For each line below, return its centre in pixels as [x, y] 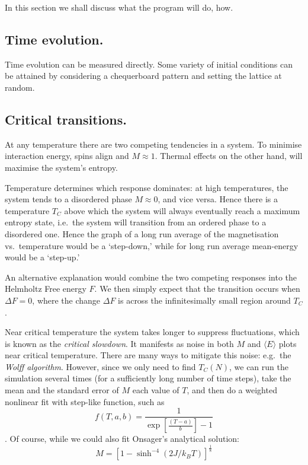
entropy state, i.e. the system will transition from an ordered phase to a [136, 222]
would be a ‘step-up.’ [42, 257]
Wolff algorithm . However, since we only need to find [100, 366]
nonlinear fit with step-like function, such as [85, 401]
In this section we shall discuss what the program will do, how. [119, 7]
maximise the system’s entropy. [61, 167]
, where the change [66, 300]
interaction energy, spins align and [67, 156]
